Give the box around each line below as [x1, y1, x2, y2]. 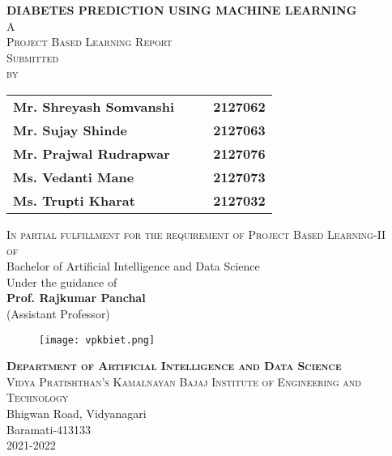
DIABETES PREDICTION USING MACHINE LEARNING [6, 2, 357, 18]
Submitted [6, 49, 59, 66]
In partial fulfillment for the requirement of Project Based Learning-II [6, 225, 386, 242]
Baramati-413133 [6, 420, 92, 437]
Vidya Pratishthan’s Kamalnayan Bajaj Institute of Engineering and [6, 373, 361, 390]
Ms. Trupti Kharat [13, 190, 135, 210]
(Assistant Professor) [6, 305, 110, 322]
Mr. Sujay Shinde [13, 120, 128, 139]
